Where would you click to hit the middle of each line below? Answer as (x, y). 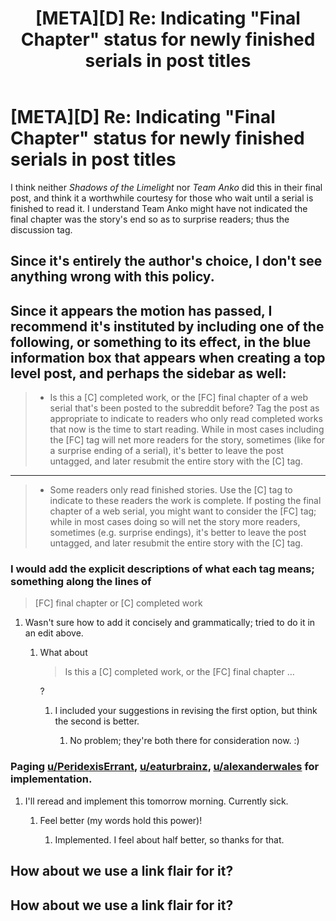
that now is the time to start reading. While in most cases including (187, 429)
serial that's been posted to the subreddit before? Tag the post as (184, 408)
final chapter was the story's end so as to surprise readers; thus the (150, 219)
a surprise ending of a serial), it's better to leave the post (166, 451)
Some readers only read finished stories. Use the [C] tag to (171, 490)
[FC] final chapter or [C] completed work (118, 603)
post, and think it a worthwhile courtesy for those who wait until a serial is (162, 198)
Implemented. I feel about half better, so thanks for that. (169, 839)
